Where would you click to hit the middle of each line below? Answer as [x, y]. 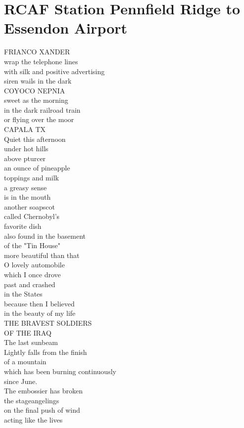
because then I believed [39, 303]
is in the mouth [27, 197]
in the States [23, 294]
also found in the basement [45, 235]
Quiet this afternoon [35, 139]
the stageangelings [32, 400]
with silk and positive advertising [54, 71]
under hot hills [26, 149]
